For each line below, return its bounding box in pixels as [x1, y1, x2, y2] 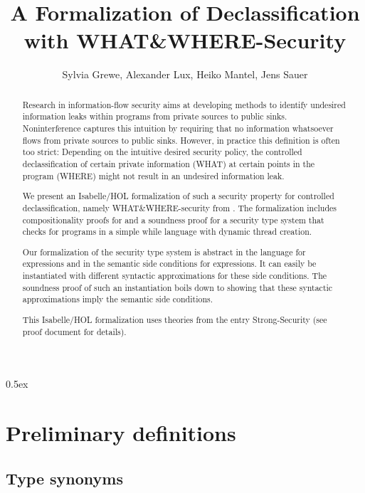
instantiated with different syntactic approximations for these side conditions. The [22, 270, 327, 282]
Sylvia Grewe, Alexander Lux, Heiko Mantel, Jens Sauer [62, 67, 308, 82]
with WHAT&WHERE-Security [23, 26, 347, 55]
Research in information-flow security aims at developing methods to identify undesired [22, 98, 346, 110]
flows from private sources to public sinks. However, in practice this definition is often [22, 134, 340, 146]
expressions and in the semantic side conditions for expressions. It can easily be [22, 258, 317, 270]
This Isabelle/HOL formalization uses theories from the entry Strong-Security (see [22, 313, 327, 325]
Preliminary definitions [6, 418, 236, 447]
